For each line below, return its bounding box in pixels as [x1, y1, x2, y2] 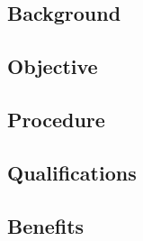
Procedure [7, 105, 105, 133]
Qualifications [7, 158, 137, 186]
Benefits [7, 211, 85, 239]
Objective [7, 52, 98, 80]
